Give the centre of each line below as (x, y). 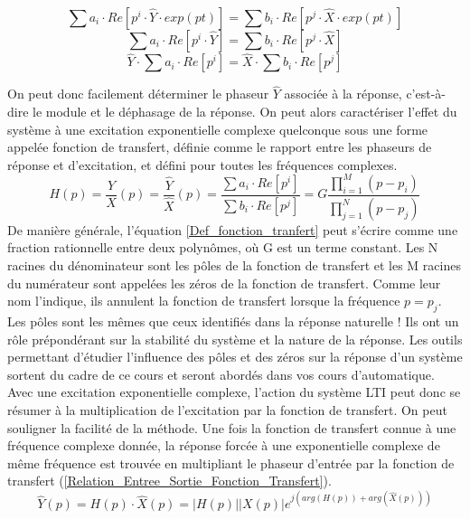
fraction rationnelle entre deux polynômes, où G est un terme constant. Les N (223, 247)
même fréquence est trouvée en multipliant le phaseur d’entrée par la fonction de (231, 462)
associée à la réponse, (343, 94)
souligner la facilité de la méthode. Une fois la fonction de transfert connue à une (232, 427)
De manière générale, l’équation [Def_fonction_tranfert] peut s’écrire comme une (233, 229)
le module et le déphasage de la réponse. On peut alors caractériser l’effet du (245, 112)
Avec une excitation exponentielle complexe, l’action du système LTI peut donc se (234, 392)
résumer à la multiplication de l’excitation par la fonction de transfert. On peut (227, 409)
